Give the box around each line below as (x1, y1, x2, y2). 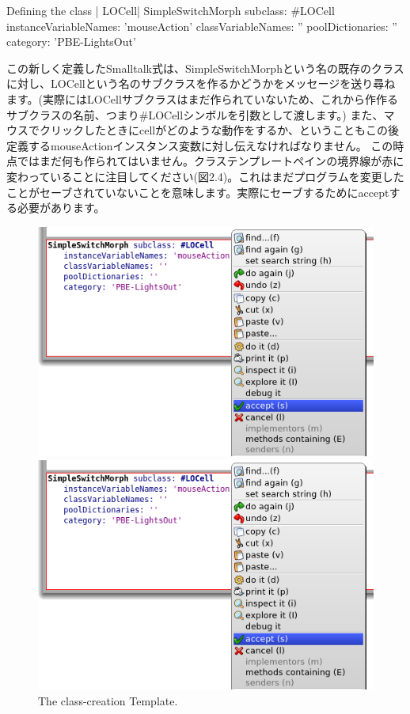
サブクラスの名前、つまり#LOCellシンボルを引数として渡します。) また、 (6, 106, 384, 123)
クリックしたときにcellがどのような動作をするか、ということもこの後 (39, 122, 399, 138)
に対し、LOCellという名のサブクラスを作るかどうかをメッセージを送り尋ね (6, 75, 396, 92)
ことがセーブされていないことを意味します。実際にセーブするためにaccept (6, 183, 389, 200)
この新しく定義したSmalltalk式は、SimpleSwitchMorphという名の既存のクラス (6, 59, 404, 76)
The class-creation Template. (38, 692, 178, 708)
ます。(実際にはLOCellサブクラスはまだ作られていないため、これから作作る (6, 90, 399, 107)
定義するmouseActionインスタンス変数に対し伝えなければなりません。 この (6, 137, 393, 153)
